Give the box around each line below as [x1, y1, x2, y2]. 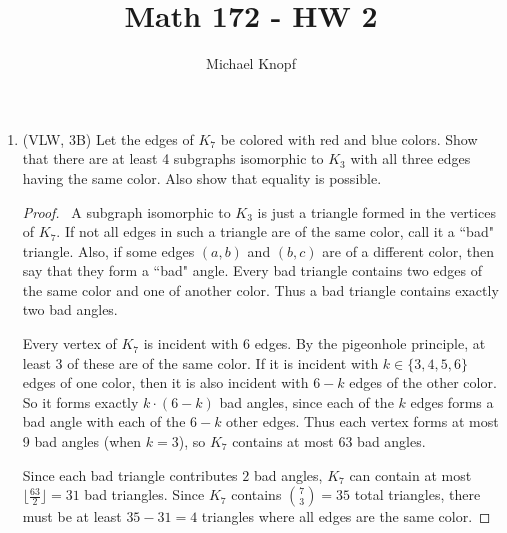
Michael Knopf [206, 53, 296, 74]
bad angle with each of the [22, 411, 186, 432]
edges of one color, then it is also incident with [22, 372, 309, 393]
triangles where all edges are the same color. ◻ [201, 506, 491, 527]
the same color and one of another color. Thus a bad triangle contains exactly [22, 279, 499, 300]
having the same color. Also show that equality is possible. [22, 167, 382, 188]
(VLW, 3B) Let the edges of [22, 128, 194, 149]
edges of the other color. [349, 372, 497, 393]
